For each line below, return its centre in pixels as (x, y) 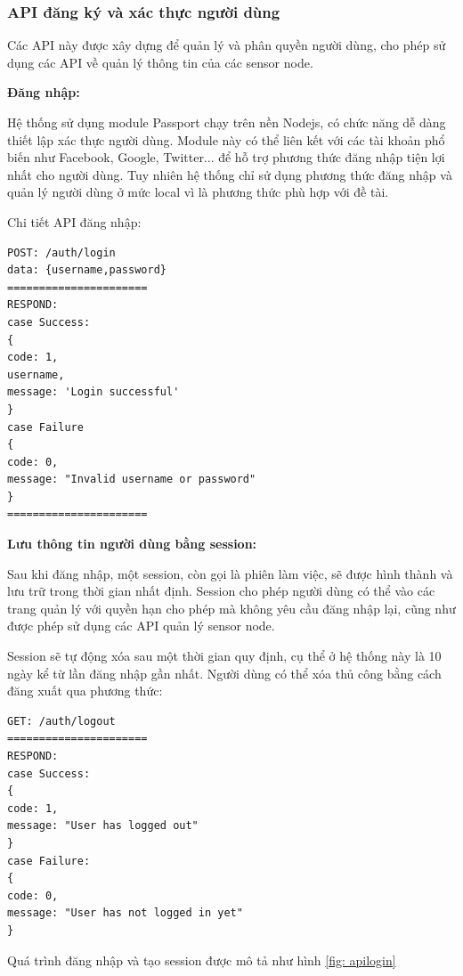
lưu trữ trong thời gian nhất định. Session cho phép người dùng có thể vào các (221, 591)
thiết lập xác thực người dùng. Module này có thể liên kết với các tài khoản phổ (226, 139)
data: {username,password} (87, 270)
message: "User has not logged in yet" (125, 913)
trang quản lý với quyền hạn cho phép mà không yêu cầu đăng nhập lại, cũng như (231, 608)
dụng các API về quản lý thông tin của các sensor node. (160, 62)
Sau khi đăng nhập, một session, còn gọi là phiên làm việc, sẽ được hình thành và (230, 573)
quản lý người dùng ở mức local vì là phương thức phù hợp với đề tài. (198, 192)
